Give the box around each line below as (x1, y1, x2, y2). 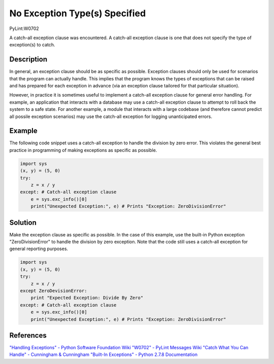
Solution (9, 218, 37, 227)
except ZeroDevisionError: (20, 288, 87, 294)
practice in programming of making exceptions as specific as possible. (9, 147, 157, 153)
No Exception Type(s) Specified (9, 8, 146, 19)
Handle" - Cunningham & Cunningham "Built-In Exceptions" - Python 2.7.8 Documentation (9, 351, 198, 358)
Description (9, 55, 48, 64)
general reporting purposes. (9, 246, 68, 252)
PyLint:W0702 (9, 25, 39, 32)
